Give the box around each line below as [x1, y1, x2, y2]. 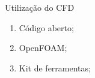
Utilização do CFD [5, 1, 75, 13]
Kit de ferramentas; [19, 61, 91, 74]
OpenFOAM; [19, 41, 67, 54]
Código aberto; [19, 21, 74, 34]
